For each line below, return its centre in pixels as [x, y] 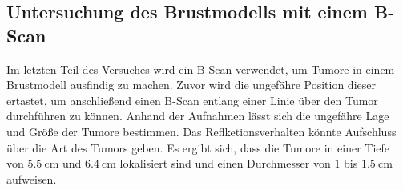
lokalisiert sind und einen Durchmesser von [225, 163]
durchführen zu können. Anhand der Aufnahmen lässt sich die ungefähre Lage [198, 116]
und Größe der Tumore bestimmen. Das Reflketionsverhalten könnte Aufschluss [201, 131]
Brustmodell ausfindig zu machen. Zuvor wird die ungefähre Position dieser [191, 85]
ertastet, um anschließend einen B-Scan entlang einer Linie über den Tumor [192, 100]
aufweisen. [32, 178]
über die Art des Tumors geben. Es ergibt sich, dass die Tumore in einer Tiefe [198, 147]
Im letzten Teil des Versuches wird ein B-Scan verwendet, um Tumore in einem [201, 69]
